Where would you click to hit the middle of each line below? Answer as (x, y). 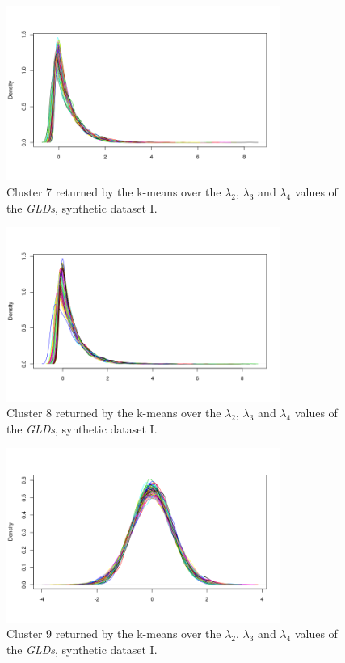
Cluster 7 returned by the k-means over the (114, 191)
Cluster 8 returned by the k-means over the (114, 413)
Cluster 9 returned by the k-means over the (114, 633)
